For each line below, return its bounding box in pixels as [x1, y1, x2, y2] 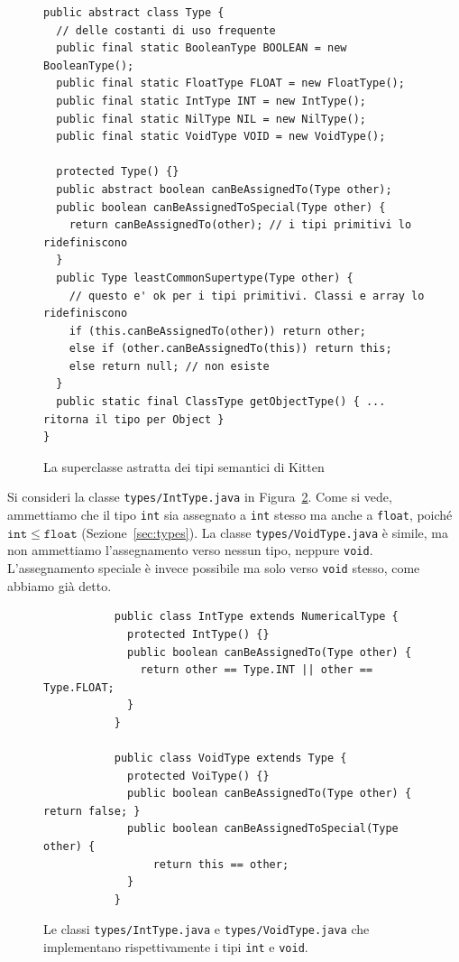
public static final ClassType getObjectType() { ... [56, 395, 386, 409]
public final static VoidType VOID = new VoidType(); [56, 130, 386, 143]
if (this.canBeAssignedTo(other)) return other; [69, 324, 366, 338]
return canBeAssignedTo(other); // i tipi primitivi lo [69, 218, 412, 232]
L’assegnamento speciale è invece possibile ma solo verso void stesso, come [7, 559, 420, 578]
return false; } [43, 804, 141, 818]
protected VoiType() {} [127, 769, 270, 782]
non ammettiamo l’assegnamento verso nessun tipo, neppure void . [7, 541, 373, 560]
